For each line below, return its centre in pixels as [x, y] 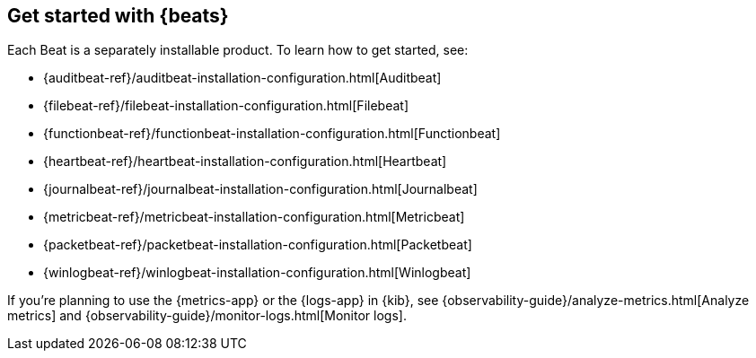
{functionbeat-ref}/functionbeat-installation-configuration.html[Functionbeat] [272, 134]
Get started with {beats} [118, 16]
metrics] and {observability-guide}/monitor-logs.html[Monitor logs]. [207, 316]
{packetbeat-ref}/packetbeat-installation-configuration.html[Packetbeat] [258, 245]
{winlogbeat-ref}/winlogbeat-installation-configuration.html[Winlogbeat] [257, 273]
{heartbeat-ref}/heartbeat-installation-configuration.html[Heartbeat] [245, 162]
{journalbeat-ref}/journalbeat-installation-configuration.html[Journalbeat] [260, 189]
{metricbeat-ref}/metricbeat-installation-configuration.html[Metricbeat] [254, 217]
